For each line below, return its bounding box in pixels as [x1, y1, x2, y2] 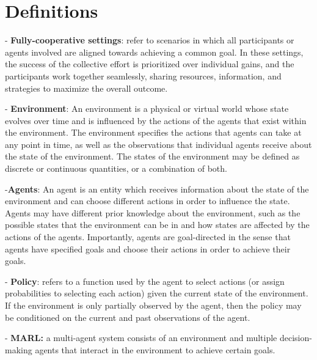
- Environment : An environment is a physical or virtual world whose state [5, 102, 289, 115]
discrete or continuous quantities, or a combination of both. [5, 162, 227, 175]
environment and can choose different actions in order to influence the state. [5, 194, 290, 207]
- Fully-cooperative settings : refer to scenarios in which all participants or [5, 34, 294, 46]
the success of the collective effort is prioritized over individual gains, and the [5, 57, 294, 70]
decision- [279, 331, 312, 344]
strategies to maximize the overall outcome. [5, 81, 168, 94]
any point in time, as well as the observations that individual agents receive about [5, 138, 312, 150]
